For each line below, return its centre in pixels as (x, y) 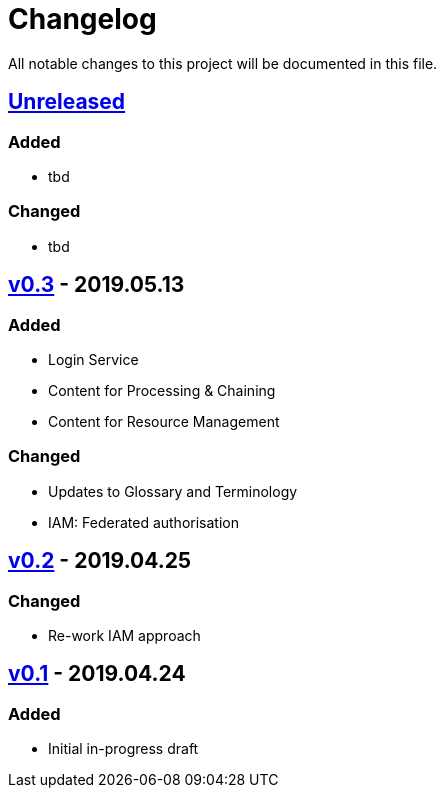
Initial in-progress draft (123, 749)
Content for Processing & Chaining (162, 390)
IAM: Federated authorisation (143, 522)
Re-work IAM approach (124, 635)
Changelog (82, 19)
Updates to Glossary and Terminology (173, 491)
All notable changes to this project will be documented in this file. (223, 63)
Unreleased (67, 102)
